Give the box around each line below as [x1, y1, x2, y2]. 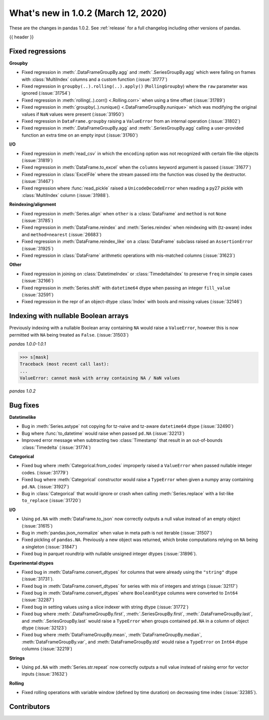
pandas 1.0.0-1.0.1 [9, 341, 46, 347]
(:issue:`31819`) [21, 157, 53, 163]
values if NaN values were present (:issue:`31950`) [21, 111, 125, 117]
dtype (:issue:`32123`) [21, 625, 67, 631]
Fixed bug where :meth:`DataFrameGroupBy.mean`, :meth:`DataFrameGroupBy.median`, [21, 632, 202, 638]
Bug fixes [9, 401, 39, 409]
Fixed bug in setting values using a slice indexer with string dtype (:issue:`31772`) [21, 604, 189, 610]
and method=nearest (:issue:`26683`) [21, 231, 102, 237]
